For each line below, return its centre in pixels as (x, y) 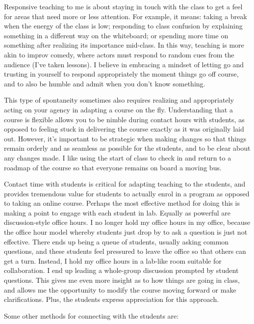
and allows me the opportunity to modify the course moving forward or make (120, 289)
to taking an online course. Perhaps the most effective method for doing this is (122, 203)
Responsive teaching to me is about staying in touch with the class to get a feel (123, 6)
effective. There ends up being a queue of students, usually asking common (116, 241)
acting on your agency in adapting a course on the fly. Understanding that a (118, 109)
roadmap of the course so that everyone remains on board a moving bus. (113, 167)
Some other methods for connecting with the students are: (91, 315)
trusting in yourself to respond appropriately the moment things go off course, (121, 74)
